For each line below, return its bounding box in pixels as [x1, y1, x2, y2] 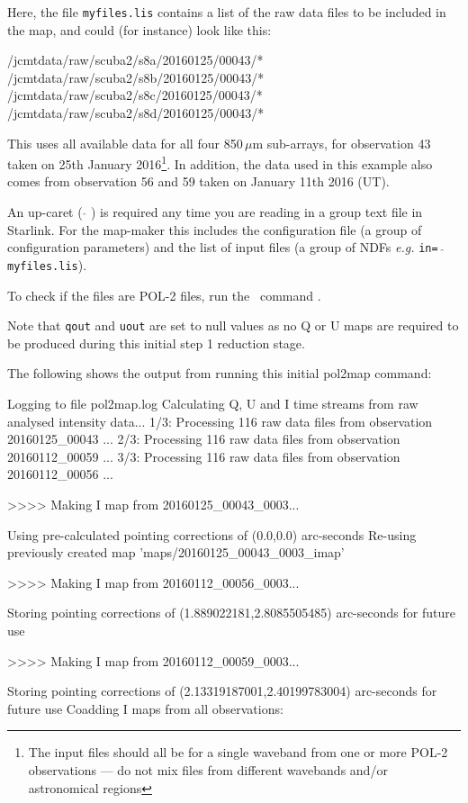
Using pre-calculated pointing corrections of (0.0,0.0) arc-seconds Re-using [7, 525, 417, 544]
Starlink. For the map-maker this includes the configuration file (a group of [7, 220, 422, 239]
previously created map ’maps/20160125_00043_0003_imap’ [7, 543, 345, 562]
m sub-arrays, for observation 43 [252, 133, 431, 152]
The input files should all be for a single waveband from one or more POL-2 [28, 743, 448, 762]
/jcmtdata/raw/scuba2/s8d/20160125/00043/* [7, 104, 265, 122]
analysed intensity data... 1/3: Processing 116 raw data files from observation [7, 411, 433, 430]
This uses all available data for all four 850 [7, 133, 243, 152]
